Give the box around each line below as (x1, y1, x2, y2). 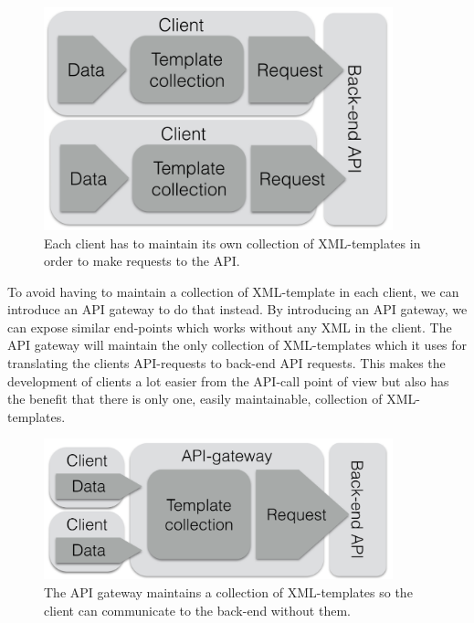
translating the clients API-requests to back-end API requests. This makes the (7, 354, 446, 373)
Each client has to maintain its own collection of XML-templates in (44, 233, 421, 252)
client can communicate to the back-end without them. (44, 600, 351, 619)
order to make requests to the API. (44, 251, 240, 270)
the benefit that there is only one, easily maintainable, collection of (7, 389, 383, 408)
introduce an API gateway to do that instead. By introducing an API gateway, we (7, 300, 468, 319)
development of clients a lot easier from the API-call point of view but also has (7, 371, 449, 390)
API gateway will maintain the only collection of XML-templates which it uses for (7, 335, 468, 354)
